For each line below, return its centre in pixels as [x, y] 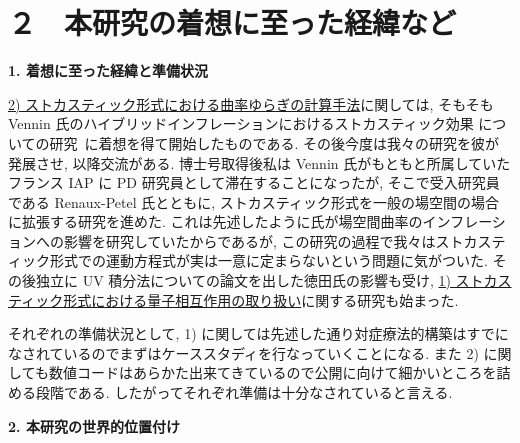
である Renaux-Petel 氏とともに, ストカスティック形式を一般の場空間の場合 [253, 201]
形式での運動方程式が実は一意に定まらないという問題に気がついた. [268, 260]
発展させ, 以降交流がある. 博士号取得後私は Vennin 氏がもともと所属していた [259, 162]
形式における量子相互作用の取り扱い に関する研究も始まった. [261, 299]
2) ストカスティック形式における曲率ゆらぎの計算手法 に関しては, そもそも [251, 103]
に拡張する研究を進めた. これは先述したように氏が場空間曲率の [215, 221]
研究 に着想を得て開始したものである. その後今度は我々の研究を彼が [274, 142]
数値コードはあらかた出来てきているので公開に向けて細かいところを [272, 372]
